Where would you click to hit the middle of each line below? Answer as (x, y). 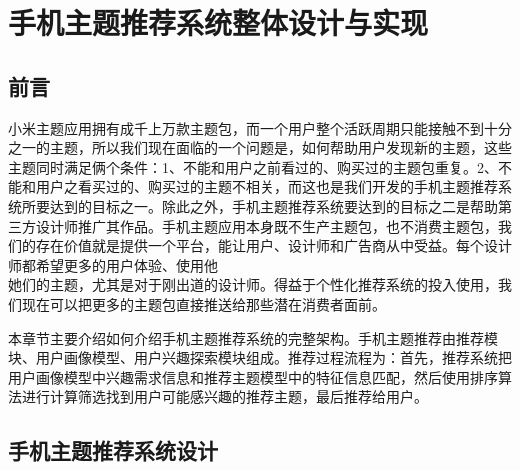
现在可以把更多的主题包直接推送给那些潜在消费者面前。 (203, 303)
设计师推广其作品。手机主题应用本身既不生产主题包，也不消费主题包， (266, 225)
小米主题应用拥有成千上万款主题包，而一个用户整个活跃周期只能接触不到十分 (260, 127)
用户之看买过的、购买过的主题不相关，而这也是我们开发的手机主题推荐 (266, 186)
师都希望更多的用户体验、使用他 (113, 264)
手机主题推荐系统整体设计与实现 (218, 22)
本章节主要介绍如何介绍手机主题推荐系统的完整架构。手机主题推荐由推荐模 (253, 337)
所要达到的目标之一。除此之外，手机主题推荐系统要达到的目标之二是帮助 (259, 205)
